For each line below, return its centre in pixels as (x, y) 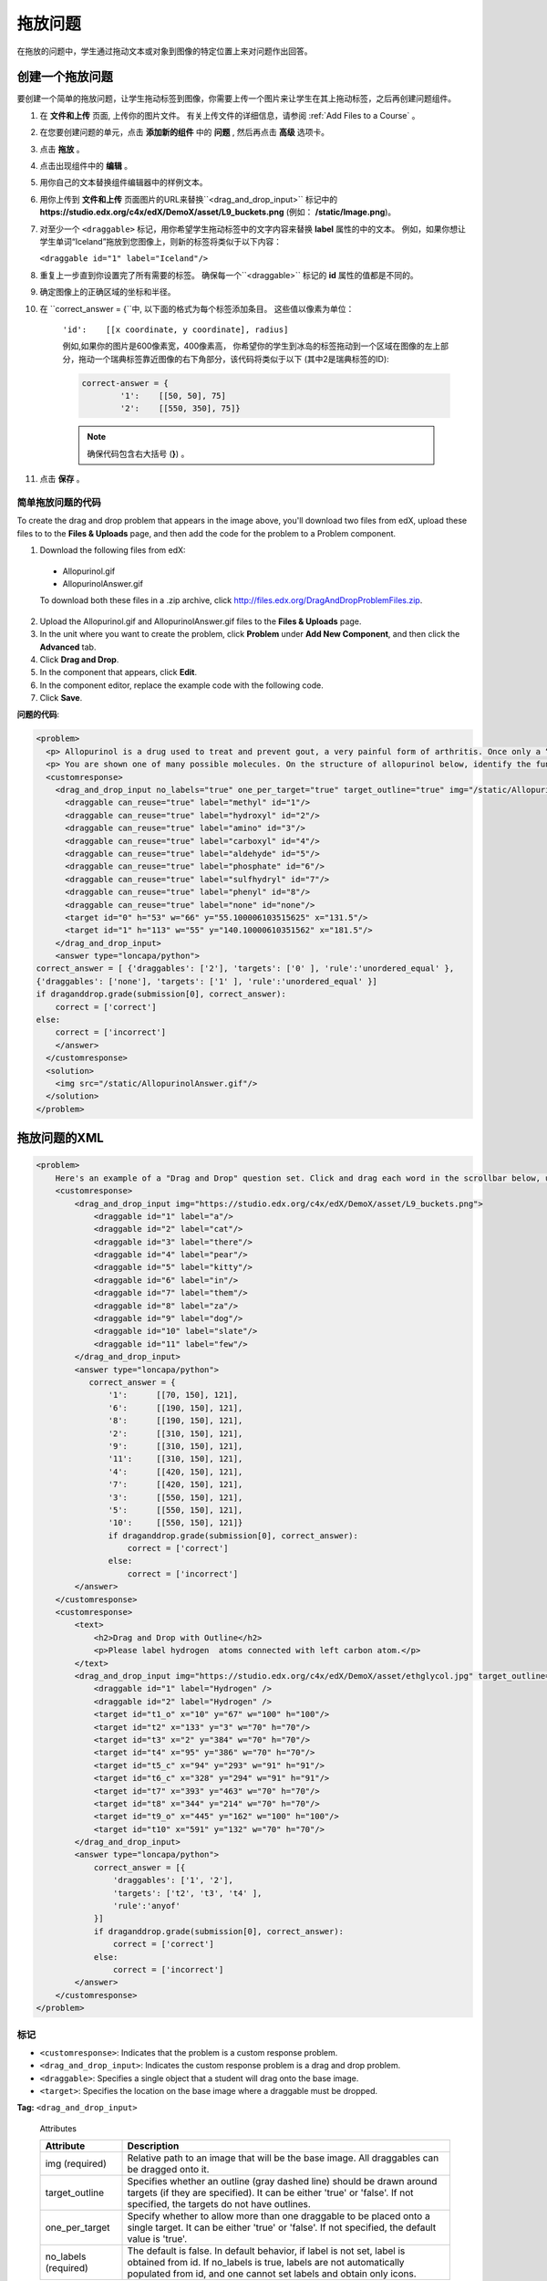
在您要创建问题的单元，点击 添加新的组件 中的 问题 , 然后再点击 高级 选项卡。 (185, 132)
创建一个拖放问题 (65, 77)
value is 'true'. (157, 2239)
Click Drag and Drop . (79, 659)
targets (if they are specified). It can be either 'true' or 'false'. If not (270, 2192)
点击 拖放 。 (62, 149)
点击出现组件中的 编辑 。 (86, 166)
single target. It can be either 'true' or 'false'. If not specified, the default (282, 2228)
